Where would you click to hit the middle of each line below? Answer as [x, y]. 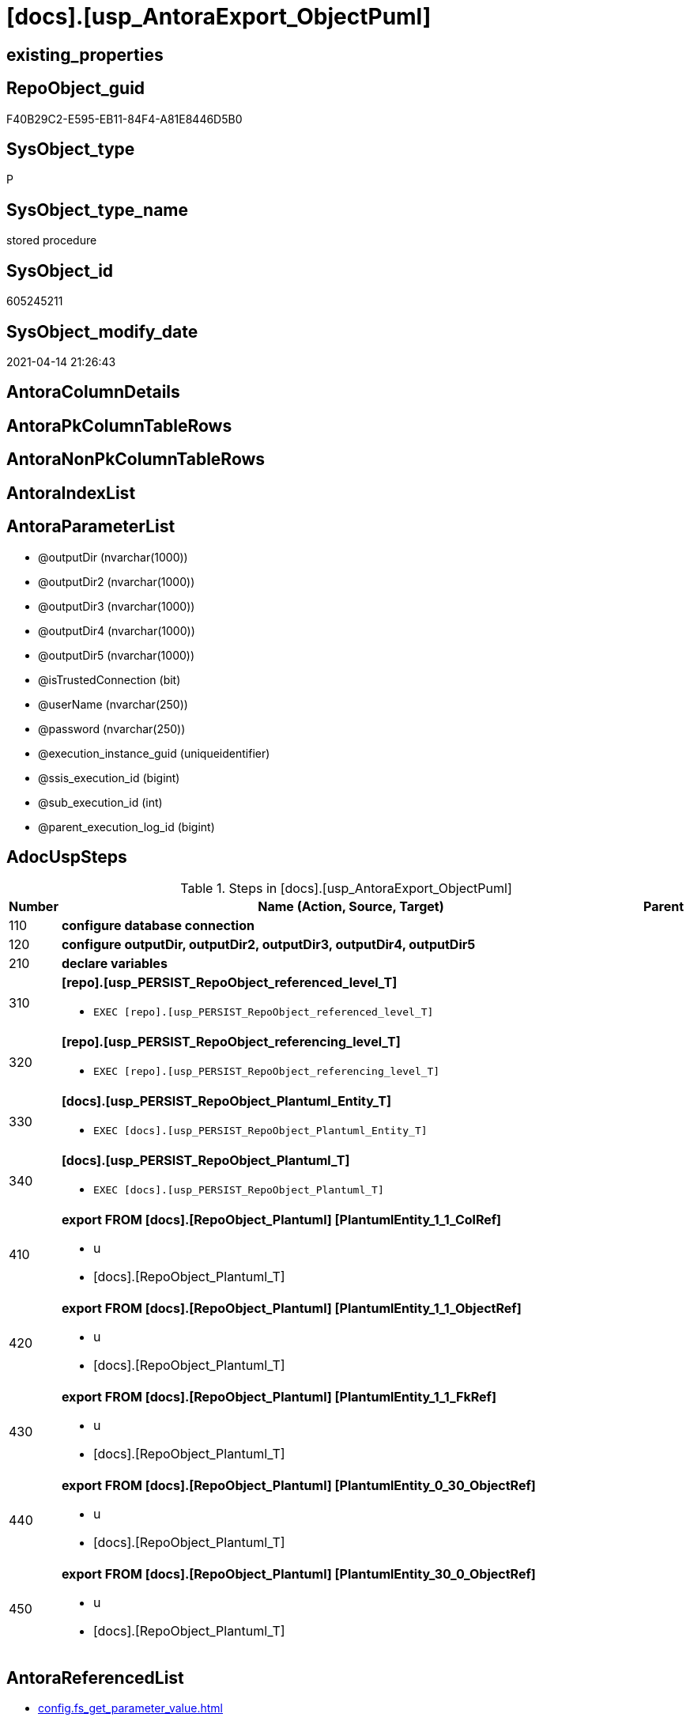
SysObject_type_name [98, 210]
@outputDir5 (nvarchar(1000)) [117, 655]
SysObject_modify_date [102, 331]
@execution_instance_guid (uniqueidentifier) [154, 753]
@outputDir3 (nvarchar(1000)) [117, 606]
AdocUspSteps [67, 857]
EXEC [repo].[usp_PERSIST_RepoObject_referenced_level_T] [263, 1012]
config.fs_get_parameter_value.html [131, 1708]
